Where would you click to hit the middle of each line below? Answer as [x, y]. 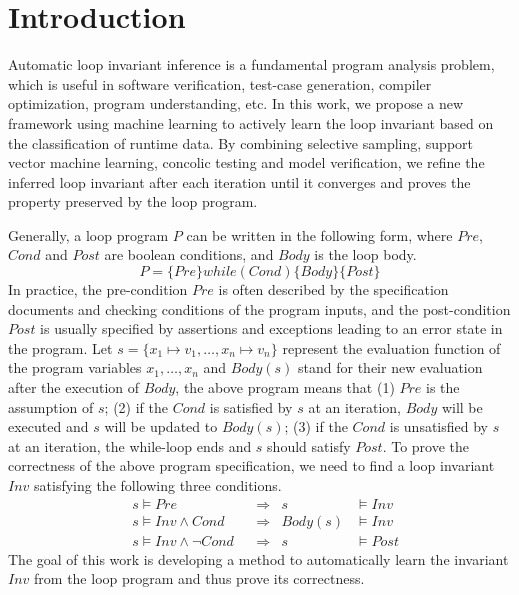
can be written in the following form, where [319, 234]
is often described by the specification [333, 289]
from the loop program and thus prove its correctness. [199, 578]
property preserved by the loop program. [133, 201]
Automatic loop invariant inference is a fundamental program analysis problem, [251, 64]
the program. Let [60, 347]
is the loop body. [365, 254]
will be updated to [161, 426]
